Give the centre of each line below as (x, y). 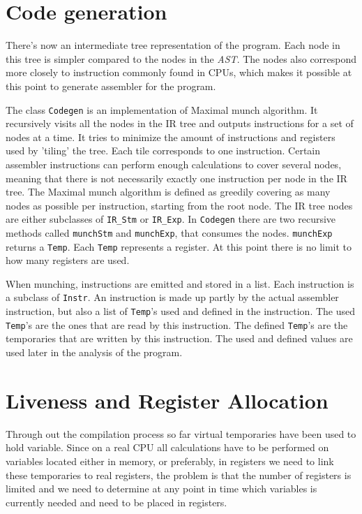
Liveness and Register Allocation (167, 400)
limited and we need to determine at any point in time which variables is (161, 489)
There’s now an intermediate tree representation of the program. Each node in (173, 45)
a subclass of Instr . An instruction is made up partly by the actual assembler (172, 297)
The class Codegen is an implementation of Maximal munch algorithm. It (162, 109)
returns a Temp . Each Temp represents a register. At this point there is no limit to (179, 246)
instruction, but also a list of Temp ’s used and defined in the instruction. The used (181, 311)
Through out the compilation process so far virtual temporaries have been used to (181, 433)
